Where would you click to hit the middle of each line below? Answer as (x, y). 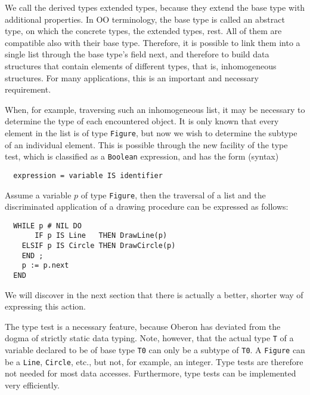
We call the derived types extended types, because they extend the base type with (155, 7)
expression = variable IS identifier (88, 175)
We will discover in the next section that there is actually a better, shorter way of (154, 294)
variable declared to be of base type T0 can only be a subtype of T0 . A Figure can (155, 350)
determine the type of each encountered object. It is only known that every (142, 121)
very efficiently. (32, 385)
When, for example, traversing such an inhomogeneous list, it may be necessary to (155, 109)
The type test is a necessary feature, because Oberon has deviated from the (143, 326)
